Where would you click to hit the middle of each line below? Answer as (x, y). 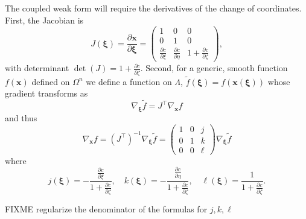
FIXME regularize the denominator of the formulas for (106, 208)
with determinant (37, 68)
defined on (51, 81)
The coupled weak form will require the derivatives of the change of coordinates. (153, 8)
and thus (21, 117)
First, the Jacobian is (44, 20)
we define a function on (129, 81)
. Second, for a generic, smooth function (214, 68)
